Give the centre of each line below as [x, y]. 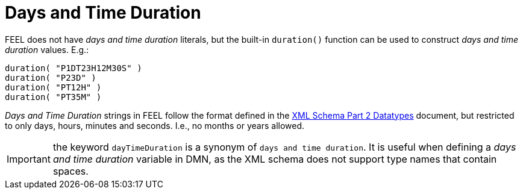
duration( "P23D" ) [51, 77]
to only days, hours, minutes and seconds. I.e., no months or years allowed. [155, 125]
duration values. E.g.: [47, 49]
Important [29, 159]
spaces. [70, 171]
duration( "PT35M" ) [53, 97]
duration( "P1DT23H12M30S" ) [74, 68]
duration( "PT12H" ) [53, 87]
